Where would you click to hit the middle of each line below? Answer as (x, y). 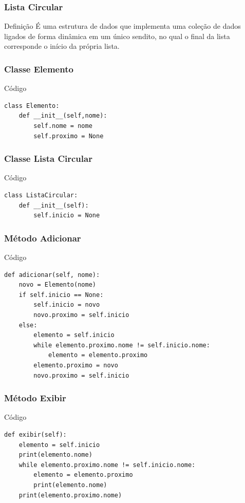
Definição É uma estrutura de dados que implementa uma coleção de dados (122, 26)
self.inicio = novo (67, 305)
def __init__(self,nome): (63, 116)
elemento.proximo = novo (76, 365)
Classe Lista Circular (48, 159)
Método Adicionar (43, 238)
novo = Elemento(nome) (57, 285)
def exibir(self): (35, 434)
